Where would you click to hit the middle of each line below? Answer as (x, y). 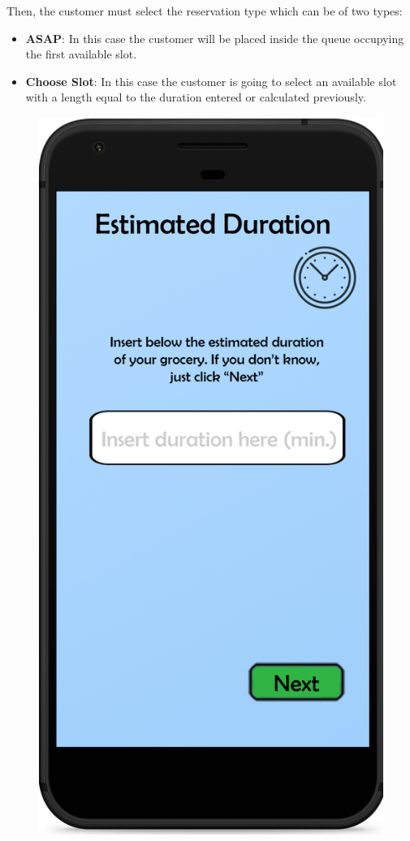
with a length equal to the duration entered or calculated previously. (196, 97)
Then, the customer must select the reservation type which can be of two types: (205, 11)
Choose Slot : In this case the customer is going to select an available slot (211, 81)
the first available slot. (81, 54)
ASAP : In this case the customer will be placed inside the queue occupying (215, 38)
